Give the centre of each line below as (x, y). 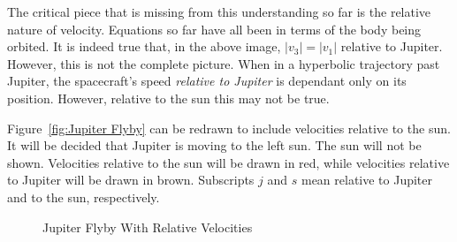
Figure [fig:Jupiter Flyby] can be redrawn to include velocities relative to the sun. (229, 128)
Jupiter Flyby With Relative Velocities (148, 227)
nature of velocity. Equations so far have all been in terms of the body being (214, 29)
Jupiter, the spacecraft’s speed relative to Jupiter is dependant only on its (207, 81)
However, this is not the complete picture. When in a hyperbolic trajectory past (224, 63)
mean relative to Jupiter (367, 180)
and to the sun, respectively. (84, 197)
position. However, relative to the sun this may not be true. (168, 98)
